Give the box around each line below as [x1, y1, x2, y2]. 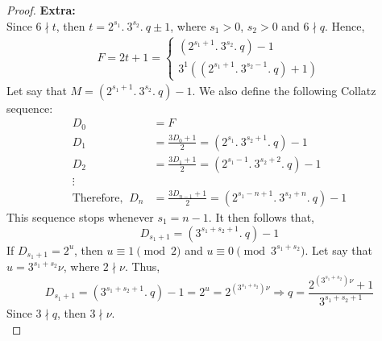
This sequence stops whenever [6, 208, 154, 225]
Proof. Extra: [6, 2, 76, 18]
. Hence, [325, 17, 365, 34]
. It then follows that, [208, 208, 314, 225]
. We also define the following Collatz [192, 81, 376, 98]
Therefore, [72, 192, 123, 204]
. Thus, [124, 258, 160, 275]
